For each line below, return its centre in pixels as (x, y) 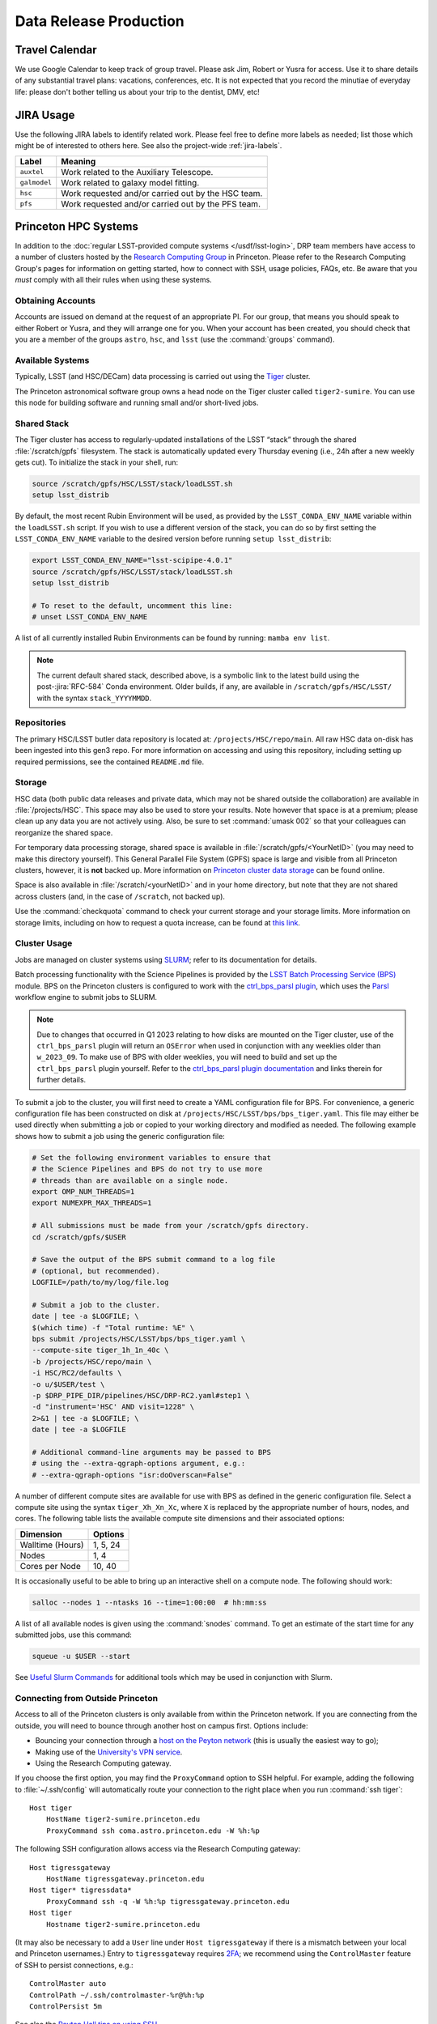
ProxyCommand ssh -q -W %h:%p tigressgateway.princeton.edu (168, 1901)
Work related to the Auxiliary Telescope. (137, 172)
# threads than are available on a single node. (130, 1180)
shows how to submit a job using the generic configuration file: (120, 1136)
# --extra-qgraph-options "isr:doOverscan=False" (132, 1475)
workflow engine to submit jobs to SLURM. (86, 997)
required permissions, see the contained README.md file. (110, 762)
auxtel (32, 172)
